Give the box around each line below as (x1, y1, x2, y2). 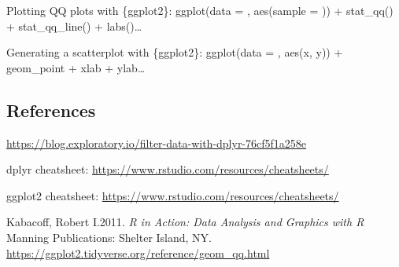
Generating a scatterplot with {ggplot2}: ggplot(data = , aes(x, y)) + (6, 44, 343, 60)
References (6, 97, 96, 122)
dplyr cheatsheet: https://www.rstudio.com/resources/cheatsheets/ (6, 161, 329, 177)
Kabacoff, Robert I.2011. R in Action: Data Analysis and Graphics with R (6, 214, 364, 230)
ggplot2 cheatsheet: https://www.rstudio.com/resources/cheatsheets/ (6, 187, 339, 203)
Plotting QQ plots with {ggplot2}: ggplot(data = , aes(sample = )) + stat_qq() (6, 2, 393, 18)
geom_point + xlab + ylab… (6, 59, 146, 75)
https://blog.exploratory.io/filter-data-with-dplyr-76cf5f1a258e (6, 134, 307, 151)
